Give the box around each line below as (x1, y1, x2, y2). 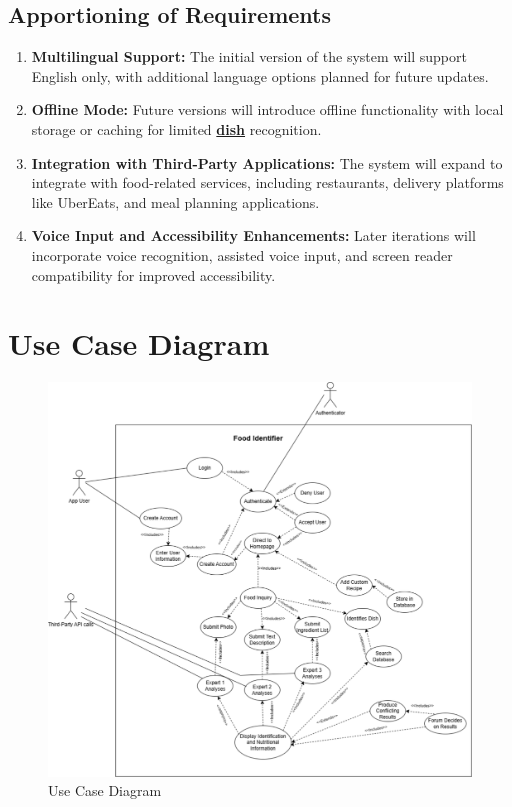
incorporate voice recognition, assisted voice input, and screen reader (31, 244, 453, 265)
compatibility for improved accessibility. (31, 264, 276, 285)
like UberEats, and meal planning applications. (31, 191, 320, 212)
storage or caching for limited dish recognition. (31, 118, 322, 139)
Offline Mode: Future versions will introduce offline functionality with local (31, 99, 504, 120)
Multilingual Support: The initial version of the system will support (31, 46, 467, 67)
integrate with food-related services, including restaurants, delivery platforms (31, 172, 504, 193)
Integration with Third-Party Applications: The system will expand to (31, 152, 503, 173)
